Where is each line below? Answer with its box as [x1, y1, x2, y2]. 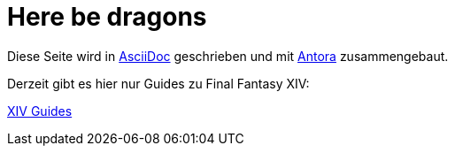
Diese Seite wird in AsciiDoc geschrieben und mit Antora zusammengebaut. [7, 48, 449, 64]
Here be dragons [7, 2, 207, 32]
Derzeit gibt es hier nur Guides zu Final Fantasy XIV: [7, 75, 310, 91]
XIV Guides [7, 103, 73, 119]
